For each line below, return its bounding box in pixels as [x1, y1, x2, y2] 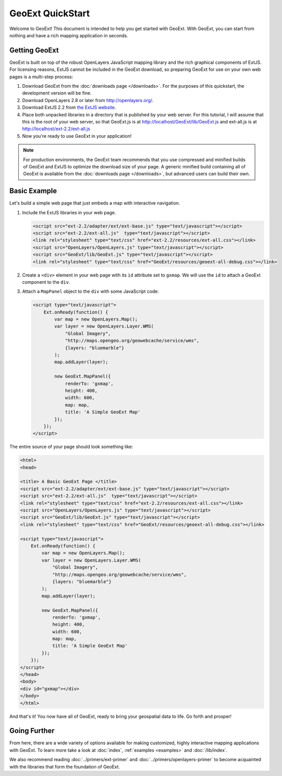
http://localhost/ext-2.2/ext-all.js [22, 126, 91, 132]
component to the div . [22, 279, 70, 285]
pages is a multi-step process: [9, 73, 73, 80]
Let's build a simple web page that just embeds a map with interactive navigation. [9, 200, 180, 206]
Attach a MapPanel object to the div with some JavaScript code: [22, 288, 159, 294]
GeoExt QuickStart [9, 8, 90, 19]
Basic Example [9, 187, 57, 195]
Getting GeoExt [9, 46, 59, 55]
